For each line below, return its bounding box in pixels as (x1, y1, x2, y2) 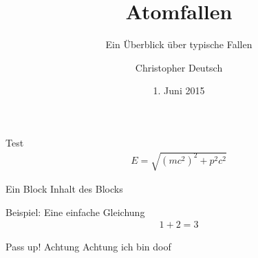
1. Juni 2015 (153, 83, 205, 98)
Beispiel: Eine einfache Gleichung (6, 204, 145, 219)
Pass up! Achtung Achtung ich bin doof (6, 239, 171, 254)
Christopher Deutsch (135, 60, 223, 74)
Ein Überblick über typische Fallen (105, 37, 252, 52)
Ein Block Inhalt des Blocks (6, 182, 123, 196)
